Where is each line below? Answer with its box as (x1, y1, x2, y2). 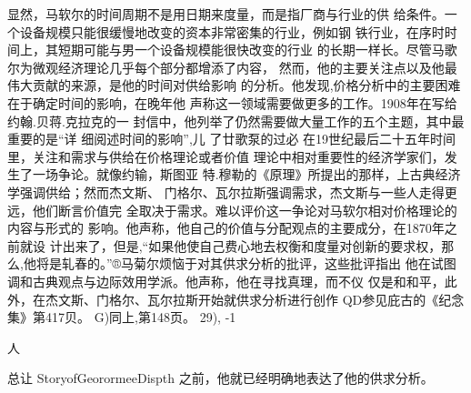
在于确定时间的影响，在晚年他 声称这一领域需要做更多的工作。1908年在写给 (7, 93, 457, 112)
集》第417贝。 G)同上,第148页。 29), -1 (7, 307, 236, 327)
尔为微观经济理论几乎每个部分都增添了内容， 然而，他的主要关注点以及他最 (7, 57, 457, 76)
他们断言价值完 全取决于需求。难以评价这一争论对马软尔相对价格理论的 (32, 200, 457, 219)
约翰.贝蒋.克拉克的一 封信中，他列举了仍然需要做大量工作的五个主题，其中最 (7, 111, 465, 130)
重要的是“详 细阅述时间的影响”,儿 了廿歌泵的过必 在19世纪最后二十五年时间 (7, 129, 456, 148)
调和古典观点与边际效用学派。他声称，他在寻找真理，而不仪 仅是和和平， (7, 271, 445, 290)
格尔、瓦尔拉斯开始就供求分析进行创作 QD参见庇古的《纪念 (108, 289, 465, 308)
